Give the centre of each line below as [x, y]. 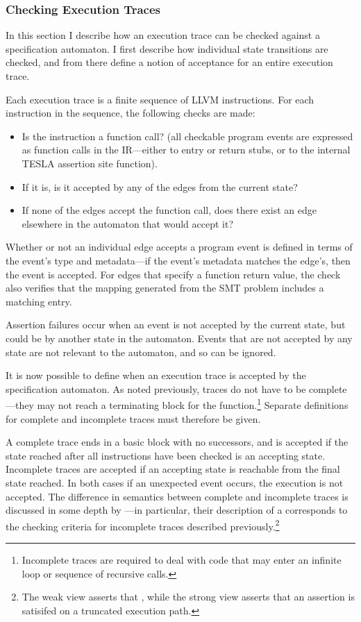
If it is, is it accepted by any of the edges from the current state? [160, 186]
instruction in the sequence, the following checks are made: [131, 113]
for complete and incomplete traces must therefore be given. [133, 418]
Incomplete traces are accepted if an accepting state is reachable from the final [173, 469]
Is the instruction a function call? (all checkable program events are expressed [187, 136]
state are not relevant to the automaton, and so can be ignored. [141, 352]
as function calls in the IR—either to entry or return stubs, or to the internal [186, 150]
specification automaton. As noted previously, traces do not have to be [156, 388]
